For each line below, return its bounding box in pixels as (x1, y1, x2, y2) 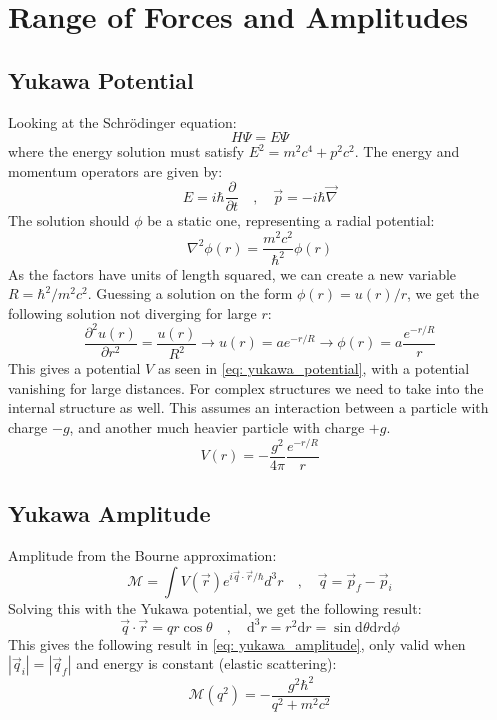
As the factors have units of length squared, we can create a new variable (8, 263, 457, 284)
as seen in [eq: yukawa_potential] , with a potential (157, 358, 470, 379)
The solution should (8, 210, 130, 231)
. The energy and (354, 141, 460, 162)
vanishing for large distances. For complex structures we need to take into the (8, 377, 484, 398)
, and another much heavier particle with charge (69, 416, 365, 437)
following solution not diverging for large (8, 302, 257, 323)
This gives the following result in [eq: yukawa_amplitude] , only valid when (8, 633, 466, 654)
